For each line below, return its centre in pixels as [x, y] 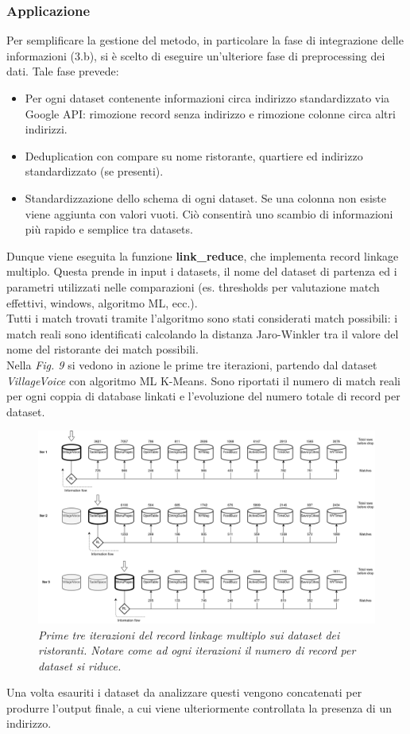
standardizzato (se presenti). [94, 171]
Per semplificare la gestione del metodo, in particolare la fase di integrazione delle [205, 40]
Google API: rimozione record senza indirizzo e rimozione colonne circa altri [210, 113]
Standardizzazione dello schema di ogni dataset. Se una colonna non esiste [205, 197]
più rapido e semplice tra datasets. [109, 229]
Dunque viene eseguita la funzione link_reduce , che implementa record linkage [203, 255]
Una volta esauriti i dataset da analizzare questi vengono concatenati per [184, 692]
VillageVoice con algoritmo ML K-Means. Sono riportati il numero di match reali [203, 380]
